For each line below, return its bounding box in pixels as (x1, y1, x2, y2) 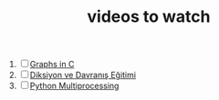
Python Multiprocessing (29, 80, 120, 92)
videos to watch (87, 6, 211, 27)
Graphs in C (29, 59, 75, 70)
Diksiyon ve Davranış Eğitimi (29, 70, 137, 81)
